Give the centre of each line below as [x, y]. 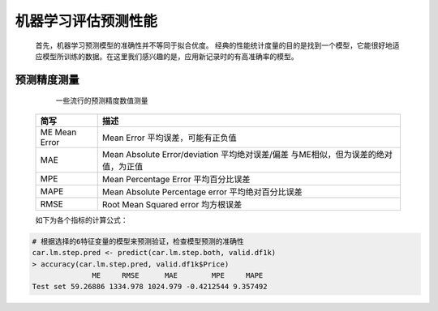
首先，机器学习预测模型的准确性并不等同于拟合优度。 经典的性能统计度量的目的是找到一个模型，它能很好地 [214, 45]
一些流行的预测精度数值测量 [102, 100]
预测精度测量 [47, 80]
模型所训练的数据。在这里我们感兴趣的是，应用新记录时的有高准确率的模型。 [170, 56]
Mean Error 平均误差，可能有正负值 [169, 138]
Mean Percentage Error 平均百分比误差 [176, 179]
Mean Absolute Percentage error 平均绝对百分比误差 [202, 192]
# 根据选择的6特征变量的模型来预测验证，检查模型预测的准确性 [138, 241]
